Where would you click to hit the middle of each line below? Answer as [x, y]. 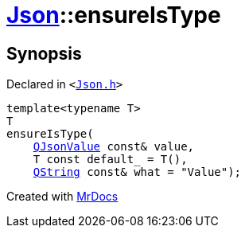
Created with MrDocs [62, 197]
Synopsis [44, 53]
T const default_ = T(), [110, 160]
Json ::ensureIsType [114, 15]
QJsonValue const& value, [114, 147]
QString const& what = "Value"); [137, 172]
